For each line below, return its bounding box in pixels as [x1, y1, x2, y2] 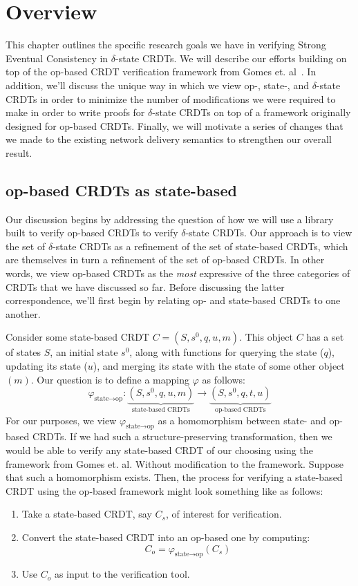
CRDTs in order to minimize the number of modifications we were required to [6, 91, 336, 106]
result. [6, 145, 32, 160]
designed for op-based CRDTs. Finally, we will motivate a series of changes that [6, 118, 343, 133]
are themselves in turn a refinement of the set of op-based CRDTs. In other [6, 252, 325, 267]
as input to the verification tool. [54, 567, 190, 581]
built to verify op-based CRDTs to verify [6, 225, 178, 240]
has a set [306, 330, 344, 344]
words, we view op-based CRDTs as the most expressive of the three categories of [6, 266, 350, 281]
